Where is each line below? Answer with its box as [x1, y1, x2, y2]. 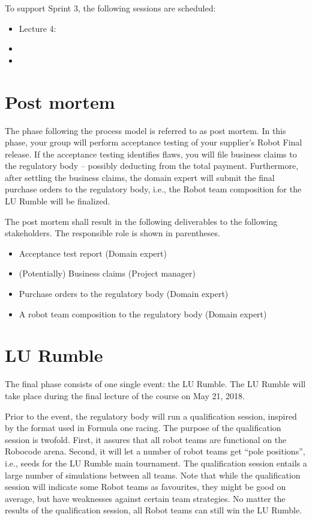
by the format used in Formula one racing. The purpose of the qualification [5, 421, 281, 434]
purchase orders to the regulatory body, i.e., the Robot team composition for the [5, 183, 302, 195]
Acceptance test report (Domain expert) [19, 246, 167, 259]
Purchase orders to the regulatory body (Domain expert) [19, 287, 229, 300]
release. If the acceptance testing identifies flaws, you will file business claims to [5, 147, 297, 160]
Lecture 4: [19, 22, 56, 34]
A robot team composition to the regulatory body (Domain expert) [19, 307, 267, 320]
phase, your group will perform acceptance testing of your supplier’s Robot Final [5, 136, 302, 148]
